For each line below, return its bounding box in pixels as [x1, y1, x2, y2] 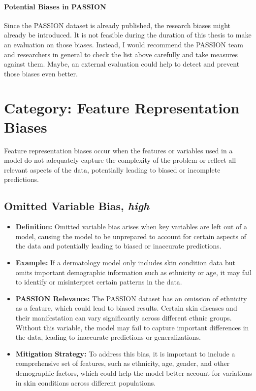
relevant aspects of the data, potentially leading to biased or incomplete [4, 164, 221, 175]
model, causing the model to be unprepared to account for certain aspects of [15, 231, 247, 241]
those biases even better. [4, 68, 78, 78]
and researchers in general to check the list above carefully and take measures [4, 49, 238, 59]
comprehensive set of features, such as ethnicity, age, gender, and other [15, 358, 230, 368]
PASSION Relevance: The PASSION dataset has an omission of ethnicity [15, 293, 247, 303]
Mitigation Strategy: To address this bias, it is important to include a [15, 348, 235, 358]
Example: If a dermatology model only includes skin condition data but [15, 257, 235, 268]
